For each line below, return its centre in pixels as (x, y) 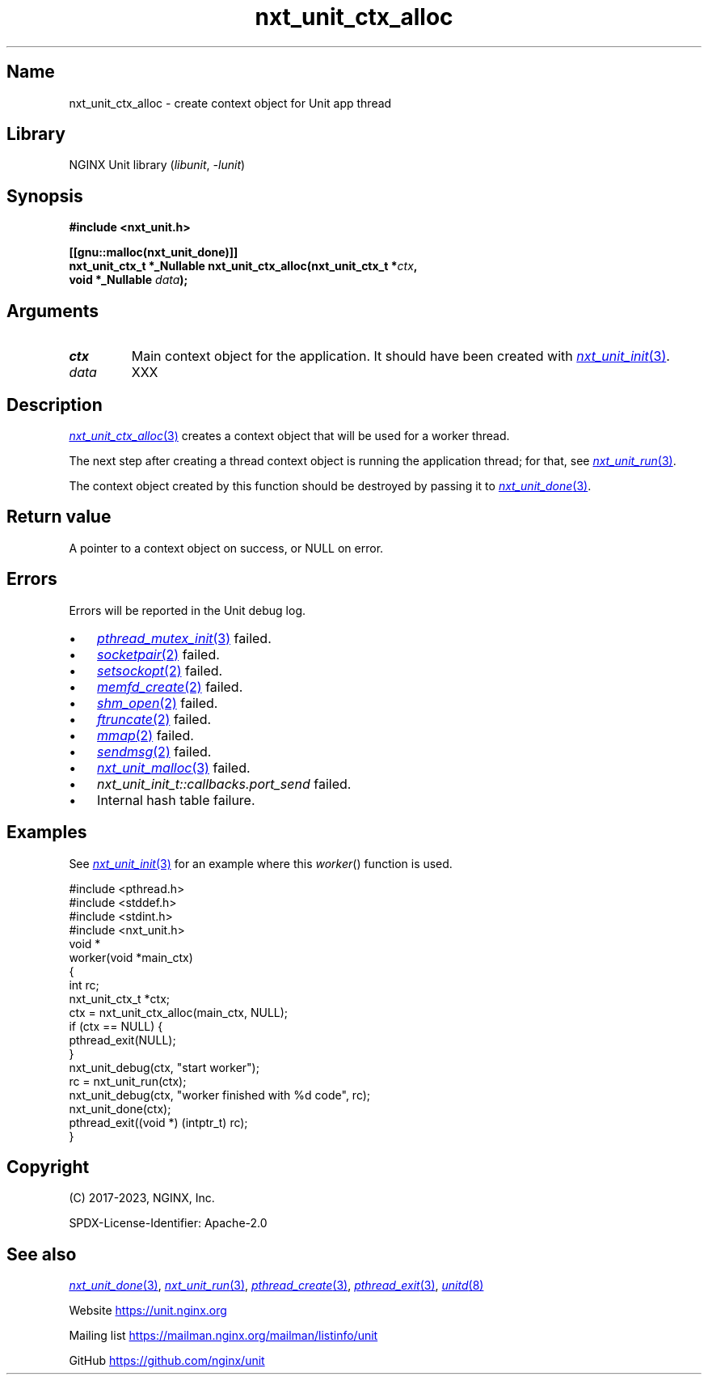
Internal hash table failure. (176, 800)
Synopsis (45, 196)
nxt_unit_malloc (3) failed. (174, 767)
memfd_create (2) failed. (170, 686)
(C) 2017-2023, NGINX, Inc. (142, 1198)
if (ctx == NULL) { (116, 1026)
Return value (59, 517)
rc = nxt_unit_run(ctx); (128, 1081)
